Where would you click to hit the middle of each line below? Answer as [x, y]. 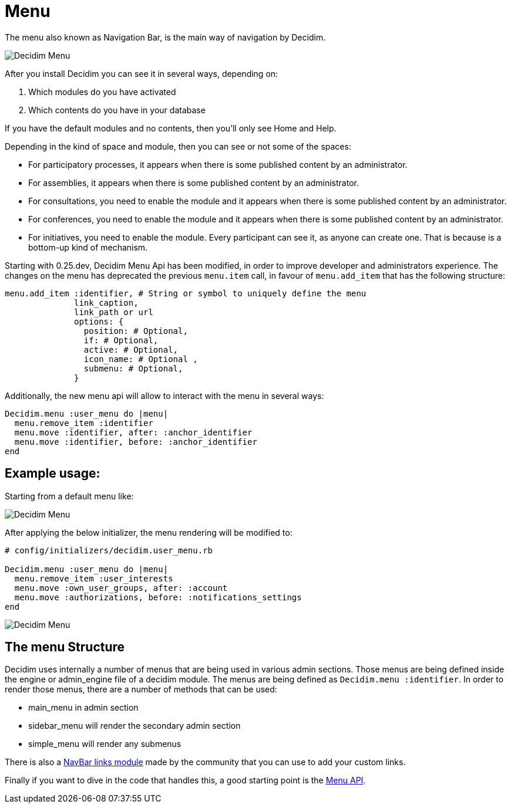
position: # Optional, [136, 331]
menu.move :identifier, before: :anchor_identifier [136, 442]
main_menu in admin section [83, 708]
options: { [99, 321]
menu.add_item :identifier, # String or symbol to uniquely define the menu [186, 293]
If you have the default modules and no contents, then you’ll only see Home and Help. [171, 128]
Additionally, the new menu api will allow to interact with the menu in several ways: [164, 395]
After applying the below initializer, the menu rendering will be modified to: [149, 532]
